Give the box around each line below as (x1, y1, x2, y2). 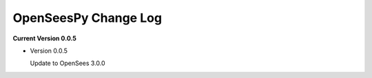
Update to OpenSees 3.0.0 (30, 59, 106, 68)
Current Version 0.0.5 (12, 34, 77, 42)
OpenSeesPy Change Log (12, 10, 162, 25)
